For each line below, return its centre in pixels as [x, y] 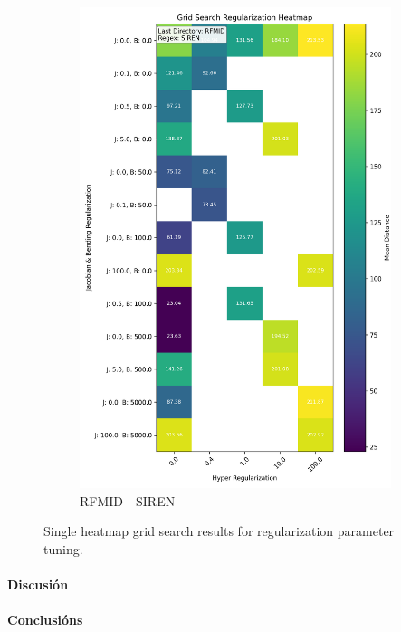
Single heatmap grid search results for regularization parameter [219, 531]
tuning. [63, 549]
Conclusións [45, 620]
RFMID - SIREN [128, 500]
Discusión [38, 584]
